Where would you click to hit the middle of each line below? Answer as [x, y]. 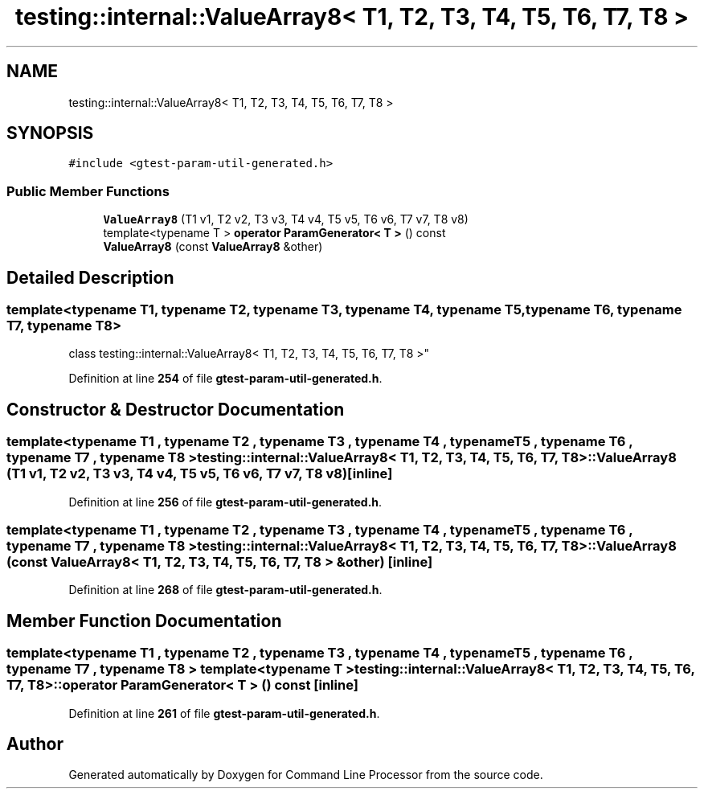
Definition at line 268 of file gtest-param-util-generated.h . [225, 590]
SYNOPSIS [50, 133]
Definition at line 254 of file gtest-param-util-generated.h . [225, 379]
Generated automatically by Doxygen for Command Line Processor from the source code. [306, 775]
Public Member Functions [88, 191]
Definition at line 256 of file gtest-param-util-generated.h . [225, 502]
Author [35, 744]
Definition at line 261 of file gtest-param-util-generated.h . [224, 713]
